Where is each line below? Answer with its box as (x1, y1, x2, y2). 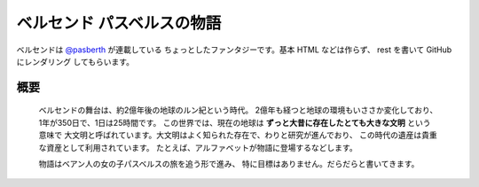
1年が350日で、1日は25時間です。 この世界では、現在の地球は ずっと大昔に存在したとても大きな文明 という (38, 117, 431, 128)
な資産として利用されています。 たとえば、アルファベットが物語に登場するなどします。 (38, 142, 358, 152)
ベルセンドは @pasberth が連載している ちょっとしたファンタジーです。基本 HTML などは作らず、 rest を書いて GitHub (16, 44, 452, 55)
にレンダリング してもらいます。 (16, 56, 135, 66)
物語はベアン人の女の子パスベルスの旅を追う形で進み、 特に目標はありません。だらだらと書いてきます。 (38, 158, 420, 168)
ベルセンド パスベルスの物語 (16, 13, 222, 33)
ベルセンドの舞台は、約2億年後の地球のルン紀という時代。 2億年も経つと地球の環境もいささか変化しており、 (38, 105, 438, 115)
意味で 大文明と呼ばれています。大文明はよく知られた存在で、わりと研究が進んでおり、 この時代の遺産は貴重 (38, 129, 438, 141)
